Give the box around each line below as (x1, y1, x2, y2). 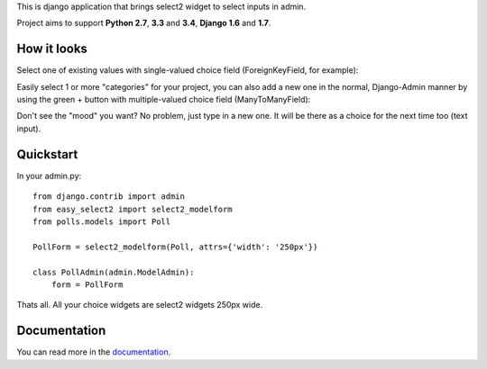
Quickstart (16, 147, 78, 162)
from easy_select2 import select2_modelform (32, 203, 234, 214)
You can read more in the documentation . (16, 346, 171, 357)
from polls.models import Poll (32, 216, 171, 227)
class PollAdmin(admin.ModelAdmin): (32, 266, 195, 277)
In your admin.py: (16, 170, 82, 181)
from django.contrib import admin (32, 192, 185, 202)
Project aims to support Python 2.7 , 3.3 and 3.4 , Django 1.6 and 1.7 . (16, 18, 271, 29)
